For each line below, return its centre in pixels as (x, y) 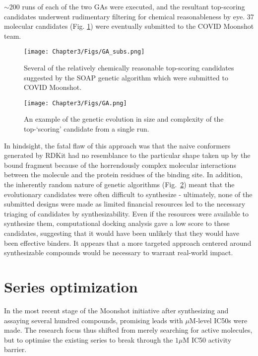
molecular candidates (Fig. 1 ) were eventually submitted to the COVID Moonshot (129, 26)
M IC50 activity (207, 339)
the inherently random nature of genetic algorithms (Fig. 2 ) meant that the (119, 184)
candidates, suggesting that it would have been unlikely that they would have (122, 233)
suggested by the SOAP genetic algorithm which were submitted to (126, 77)
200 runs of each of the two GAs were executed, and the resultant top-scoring (127, 6)
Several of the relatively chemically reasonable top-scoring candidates (129, 68)
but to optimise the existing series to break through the (89, 339)
